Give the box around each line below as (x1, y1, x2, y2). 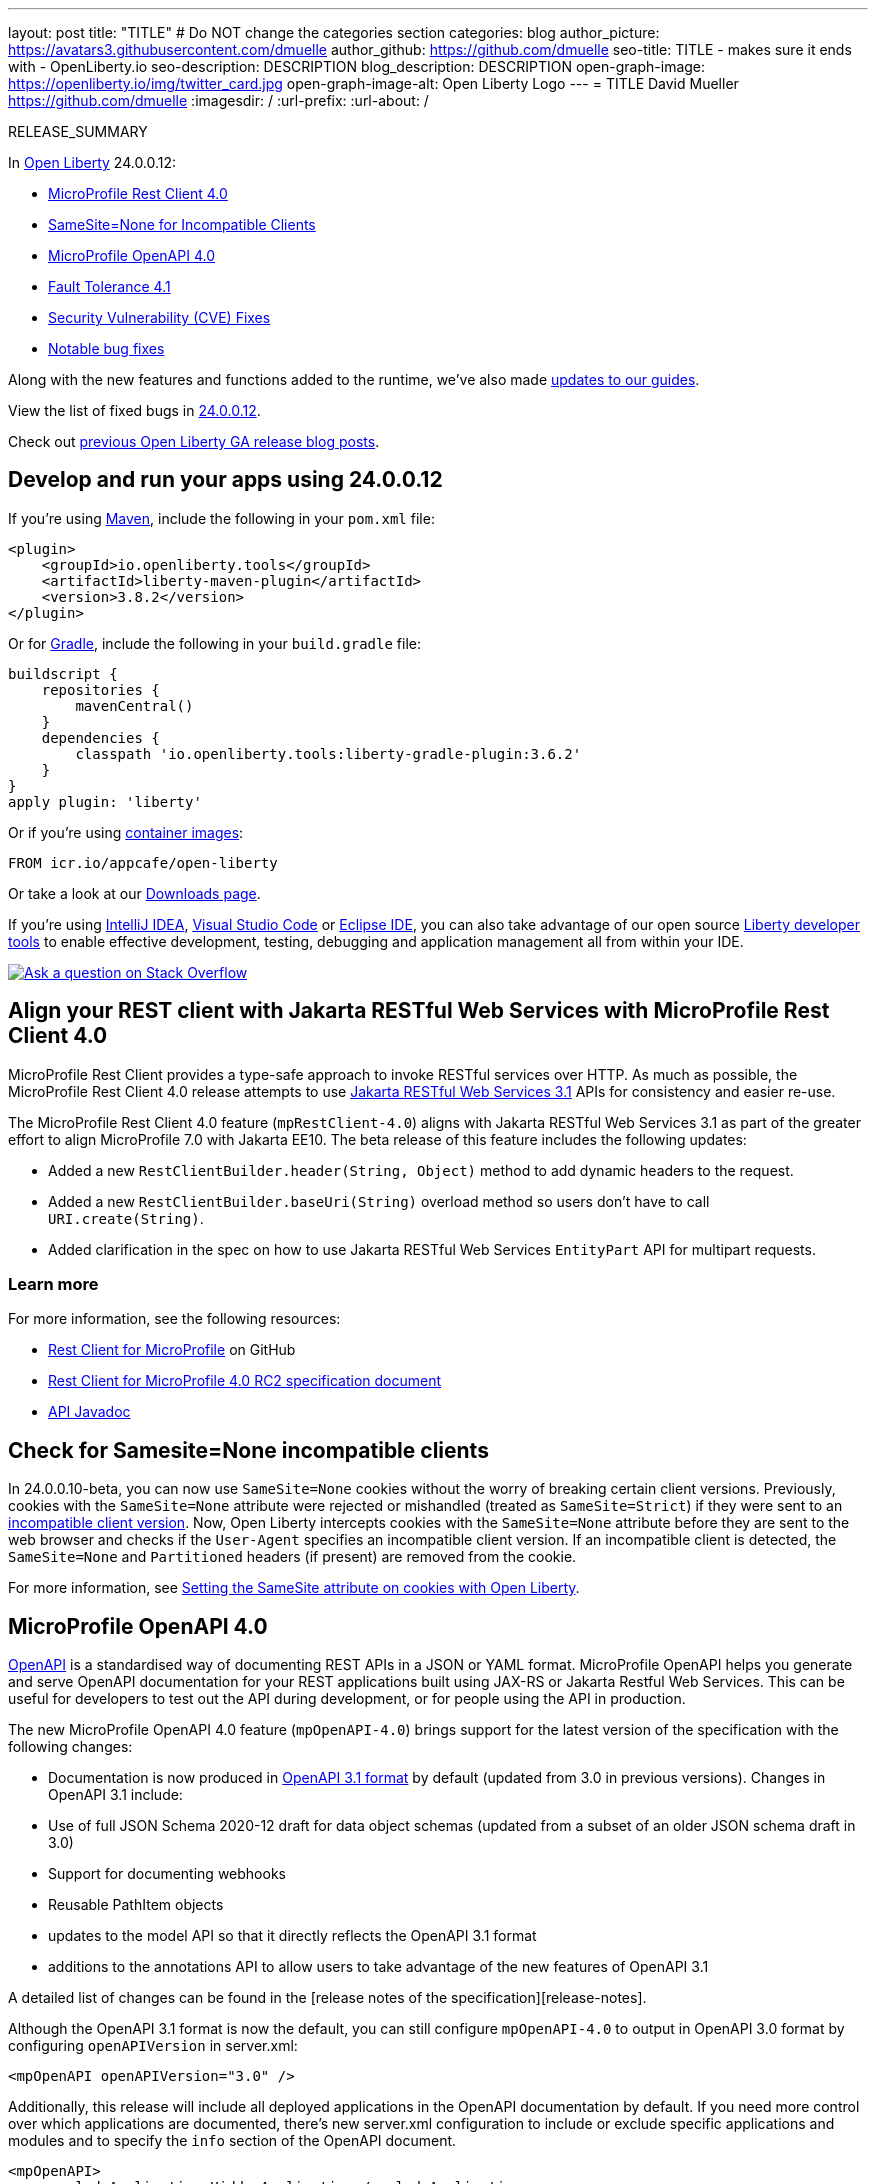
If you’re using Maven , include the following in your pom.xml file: (8, 509, 435, 527)
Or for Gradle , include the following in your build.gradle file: (8, 634, 422, 652)
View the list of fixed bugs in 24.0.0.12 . (8, 402, 261, 419)
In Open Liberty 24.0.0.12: (8, 154, 177, 171)
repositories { (41, 681, 160, 698)
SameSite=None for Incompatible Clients (48, 216, 316, 233)
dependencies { (41, 729, 160, 746)
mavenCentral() (75, 697, 194, 714)
